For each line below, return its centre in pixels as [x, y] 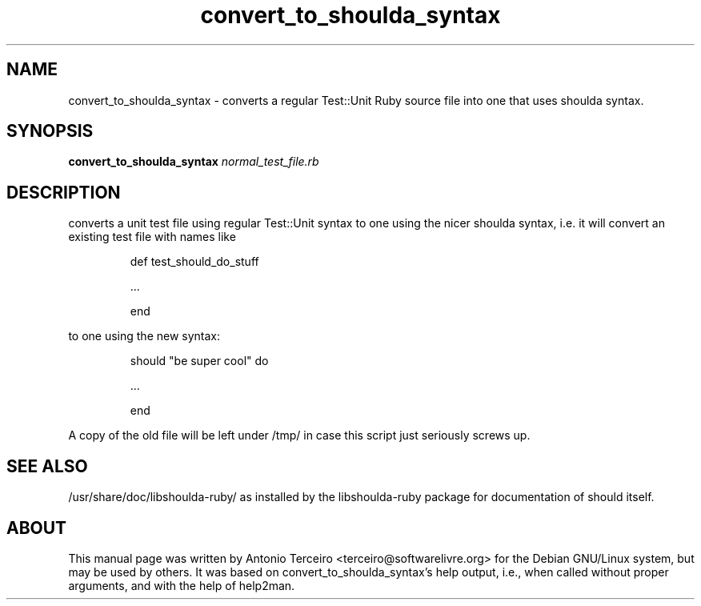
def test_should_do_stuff [194, 262]
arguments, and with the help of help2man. [182, 585]
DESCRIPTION [64, 192]
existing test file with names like [152, 237]
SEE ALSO [47, 466]
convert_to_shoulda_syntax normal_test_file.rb [194, 162]
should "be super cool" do [199, 361]
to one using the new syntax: [144, 336]
